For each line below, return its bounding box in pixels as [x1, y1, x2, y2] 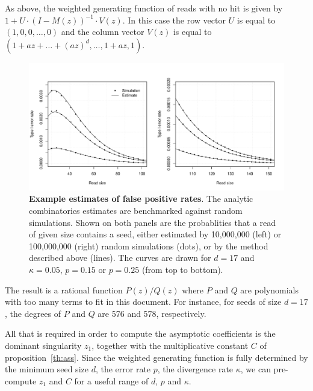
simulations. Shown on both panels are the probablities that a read [29, 216, 276, 228]
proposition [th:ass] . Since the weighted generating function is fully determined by [5, 351, 308, 363]
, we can [240, 363, 271, 375]
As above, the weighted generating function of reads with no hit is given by [5, 2, 283, 14]
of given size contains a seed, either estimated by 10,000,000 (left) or [29, 228, 282, 240]
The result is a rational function [5, 283, 123, 296]
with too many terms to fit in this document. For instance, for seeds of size [5, 295, 282, 308]
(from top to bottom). [141, 263, 223, 275]
